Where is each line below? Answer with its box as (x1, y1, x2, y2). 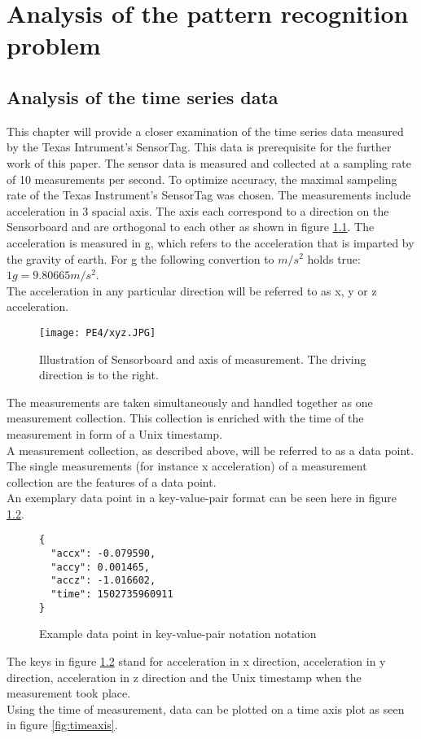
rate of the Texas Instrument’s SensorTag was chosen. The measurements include (7, 186, 411, 203)
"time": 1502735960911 (50, 588, 173, 601)
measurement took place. (7, 684, 131, 702)
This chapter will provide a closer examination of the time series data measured (7, 122, 404, 139)
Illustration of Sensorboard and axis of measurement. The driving (39, 350, 366, 367)
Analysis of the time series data (7, 84, 278, 109)
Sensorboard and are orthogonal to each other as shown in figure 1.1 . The (7, 218, 375, 235)
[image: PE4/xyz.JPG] (39, 326, 156, 339)
